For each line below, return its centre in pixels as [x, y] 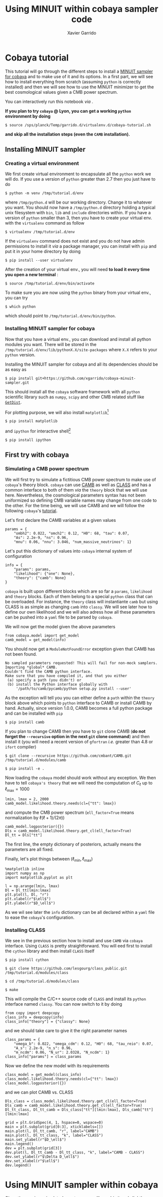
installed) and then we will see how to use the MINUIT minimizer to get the [80, 87]
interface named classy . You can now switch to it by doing [64, 1004]
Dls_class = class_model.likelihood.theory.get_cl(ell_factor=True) [76, 1101]
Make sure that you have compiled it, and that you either [66, 676]
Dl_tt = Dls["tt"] [24, 835]
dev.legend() [18, 1165]
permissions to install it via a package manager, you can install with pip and [81, 246]
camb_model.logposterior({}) [35, 827]
